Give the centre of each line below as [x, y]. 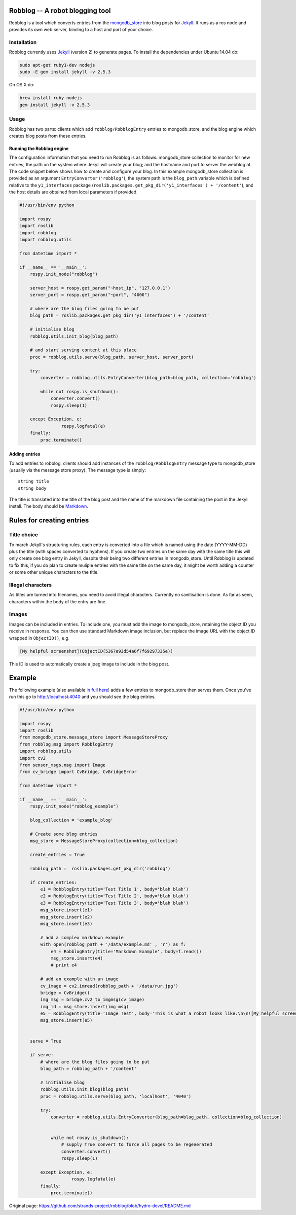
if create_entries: [54, 882]
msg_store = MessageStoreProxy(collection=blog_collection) [104, 841]
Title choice [24, 535]
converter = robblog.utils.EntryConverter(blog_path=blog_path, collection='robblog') [148, 378]
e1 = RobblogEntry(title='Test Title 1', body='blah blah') [114, 889]
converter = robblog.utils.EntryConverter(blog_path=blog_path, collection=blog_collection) [166, 1117]
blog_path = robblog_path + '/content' [88, 1069]
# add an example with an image [79, 979]
